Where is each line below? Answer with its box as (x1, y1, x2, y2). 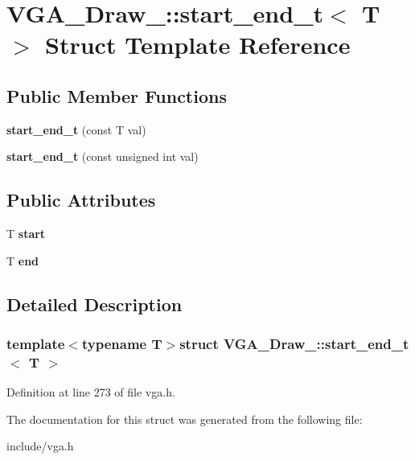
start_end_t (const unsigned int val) (6, 148, 199, 165)
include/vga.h (6, 437, 74, 454)
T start (6, 225, 46, 242)
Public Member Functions (6, 83, 227, 108)
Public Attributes (6, 187, 156, 212)
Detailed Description (6, 291, 183, 316)
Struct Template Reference (45, 28, 351, 61)
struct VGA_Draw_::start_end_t (179, 334, 409, 354)
